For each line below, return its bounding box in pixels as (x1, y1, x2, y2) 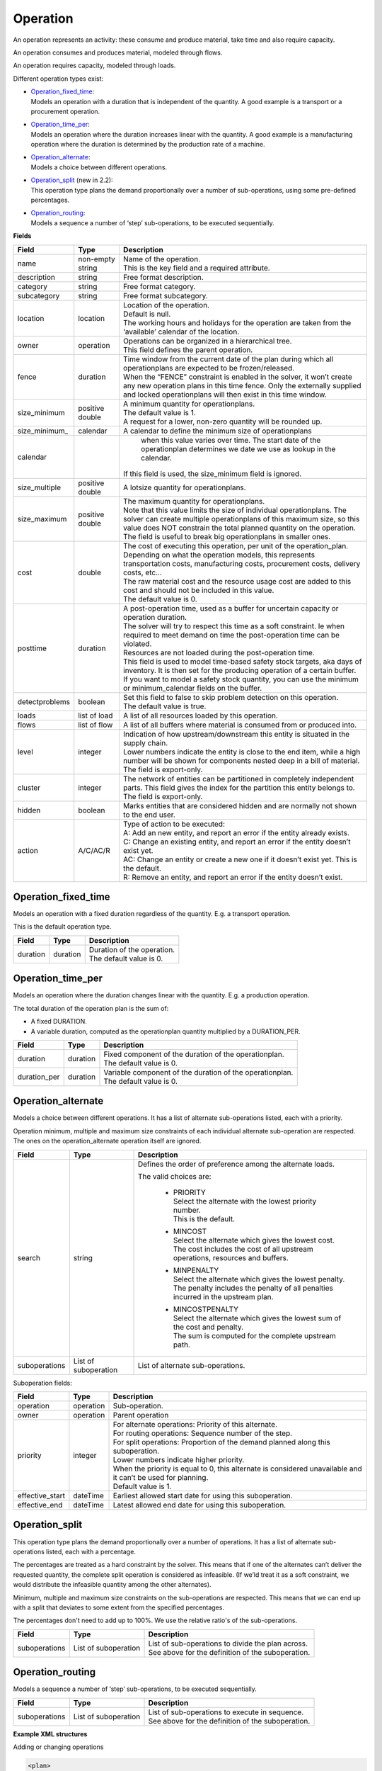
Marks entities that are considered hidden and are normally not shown (122, 800, 357, 810)
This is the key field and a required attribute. (122, 263, 270, 273)
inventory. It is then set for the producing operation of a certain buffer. (122, 665, 357, 675)
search (17, 1252, 41, 1262)
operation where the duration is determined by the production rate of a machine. (30, 140, 265, 149)
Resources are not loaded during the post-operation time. (122, 647, 315, 657)
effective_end (17, 1500, 63, 1510)
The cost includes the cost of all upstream (173, 1244, 314, 1254)
